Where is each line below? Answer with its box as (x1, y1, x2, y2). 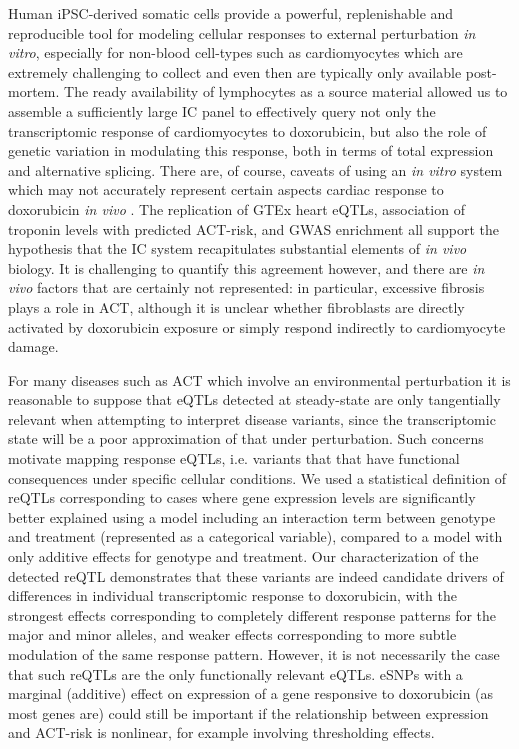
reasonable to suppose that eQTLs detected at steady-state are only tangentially (8, 389, 501, 410)
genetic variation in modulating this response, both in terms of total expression (8, 140, 494, 161)
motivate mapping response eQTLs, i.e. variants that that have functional (8, 448, 460, 469)
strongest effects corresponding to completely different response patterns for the (8, 604, 497, 625)
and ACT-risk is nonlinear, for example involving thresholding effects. (8, 722, 435, 743)
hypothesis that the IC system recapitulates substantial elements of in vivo (8, 238, 467, 259)
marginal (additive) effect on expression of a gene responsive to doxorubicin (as (8, 683, 494, 704)
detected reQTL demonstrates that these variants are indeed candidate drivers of (8, 565, 504, 586)
